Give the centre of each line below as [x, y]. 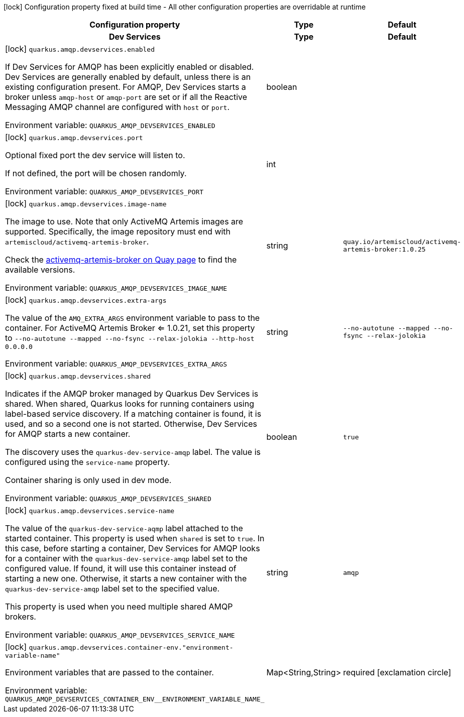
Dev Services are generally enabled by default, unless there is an [128, 77]
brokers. [21, 617]
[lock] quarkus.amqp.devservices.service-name [90, 510]
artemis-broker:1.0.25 [384, 249]
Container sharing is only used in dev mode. [88, 480]
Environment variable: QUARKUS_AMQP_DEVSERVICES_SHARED [108, 498]
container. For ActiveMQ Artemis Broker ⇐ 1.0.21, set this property [130, 328]
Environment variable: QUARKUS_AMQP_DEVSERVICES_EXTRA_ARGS [116, 364]
